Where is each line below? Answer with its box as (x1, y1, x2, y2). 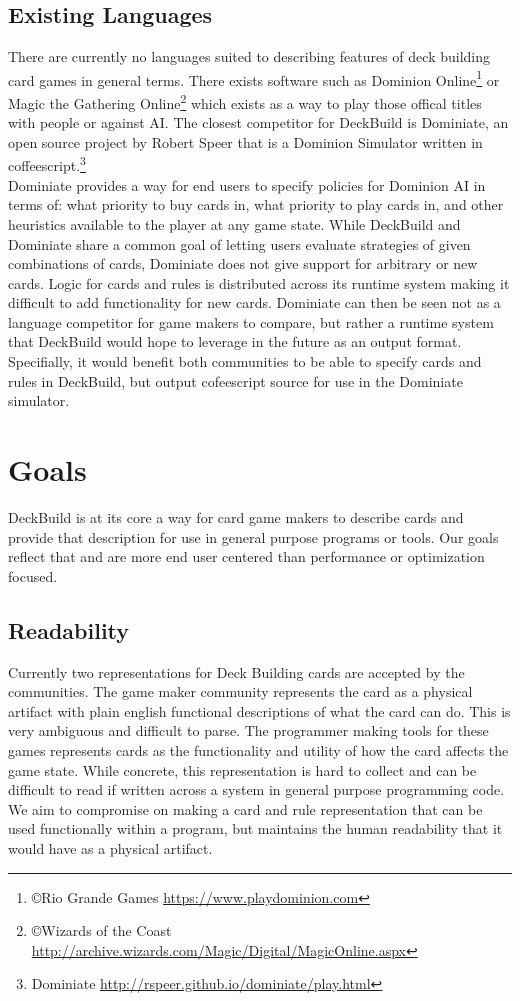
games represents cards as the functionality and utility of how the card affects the (8, 739, 509, 760)
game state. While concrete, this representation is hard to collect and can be (8, 759, 477, 780)
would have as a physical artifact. (8, 837, 213, 858)
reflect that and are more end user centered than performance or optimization (8, 546, 485, 567)
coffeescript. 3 (8, 152, 86, 176)
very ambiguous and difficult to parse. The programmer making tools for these (8, 720, 489, 741)
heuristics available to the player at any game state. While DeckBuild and (8, 213, 461, 234)
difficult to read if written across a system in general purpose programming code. (8, 779, 505, 800)
